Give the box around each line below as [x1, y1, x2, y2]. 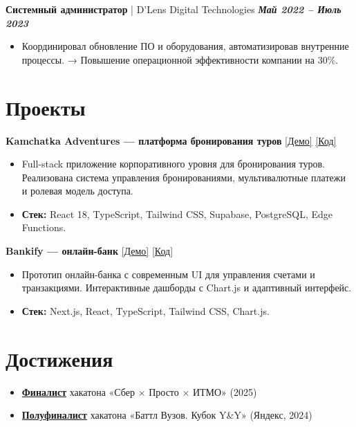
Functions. [21, 220, 66, 235]
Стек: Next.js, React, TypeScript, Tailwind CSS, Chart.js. [21, 303, 270, 318]
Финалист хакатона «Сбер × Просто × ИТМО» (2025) [21, 384, 257, 399]
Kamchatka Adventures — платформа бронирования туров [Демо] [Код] [6, 133, 337, 147]
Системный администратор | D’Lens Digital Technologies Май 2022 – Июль [6, 2, 341, 16]
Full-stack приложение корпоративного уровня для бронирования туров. [21, 156, 325, 171]
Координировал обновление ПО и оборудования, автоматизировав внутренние [21, 39, 349, 53]
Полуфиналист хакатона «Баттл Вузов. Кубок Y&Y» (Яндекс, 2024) [21, 408, 312, 422]
